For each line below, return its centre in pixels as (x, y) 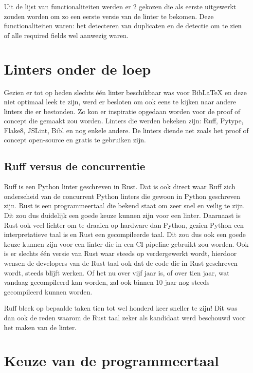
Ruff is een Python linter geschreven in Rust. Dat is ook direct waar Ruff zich (120, 186)
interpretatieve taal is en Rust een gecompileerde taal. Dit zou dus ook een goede (125, 234)
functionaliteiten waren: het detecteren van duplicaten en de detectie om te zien (123, 26)
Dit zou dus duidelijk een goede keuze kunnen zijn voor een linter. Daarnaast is (122, 215)
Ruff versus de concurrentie (75, 166)
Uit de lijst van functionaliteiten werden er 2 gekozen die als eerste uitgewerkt (120, 6)
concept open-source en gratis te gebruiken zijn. (75, 140)
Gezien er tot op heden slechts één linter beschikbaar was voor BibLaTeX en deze (126, 92)
